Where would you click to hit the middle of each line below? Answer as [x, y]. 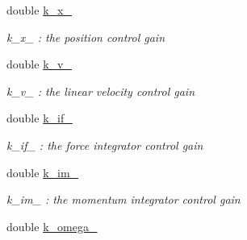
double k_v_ [39, 64]
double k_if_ [40, 118]
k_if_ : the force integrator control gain [105, 145]
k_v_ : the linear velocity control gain [101, 91]
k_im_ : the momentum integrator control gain [123, 199]
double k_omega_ [52, 226]
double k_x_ [39, 10]
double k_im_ [43, 172]
